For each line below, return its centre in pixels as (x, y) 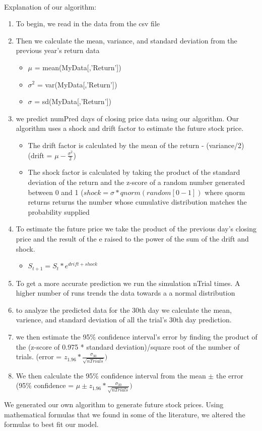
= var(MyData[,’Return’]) (77, 84)
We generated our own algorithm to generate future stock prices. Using (114, 404)
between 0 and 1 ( (56, 192)
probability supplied (59, 211)
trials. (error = (39, 356)
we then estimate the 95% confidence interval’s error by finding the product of (137, 336)
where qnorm (225, 192)
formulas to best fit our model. (51, 424)
